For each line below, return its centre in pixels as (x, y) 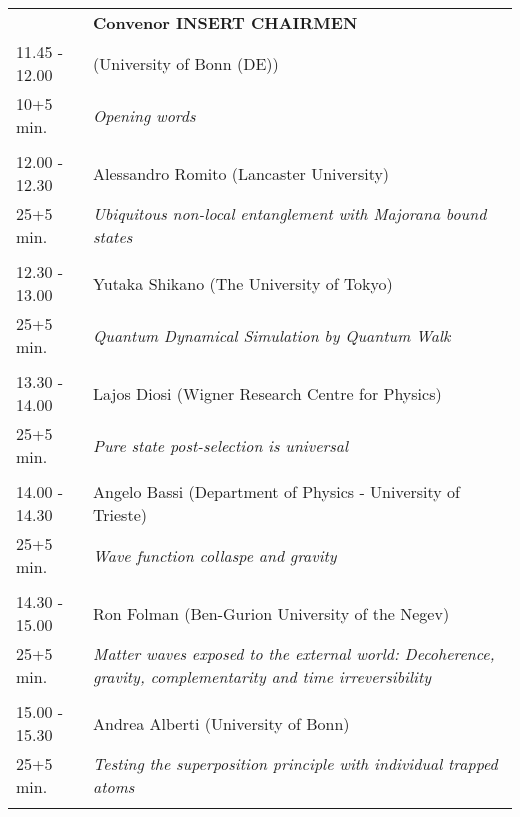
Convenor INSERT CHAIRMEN (225, 22)
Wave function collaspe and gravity (215, 555)
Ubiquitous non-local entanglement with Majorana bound (290, 213)
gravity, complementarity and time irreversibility (262, 676)
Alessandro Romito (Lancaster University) (241, 173)
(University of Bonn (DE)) (186, 63)
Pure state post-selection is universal (221, 445)
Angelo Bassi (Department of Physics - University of (277, 491)
